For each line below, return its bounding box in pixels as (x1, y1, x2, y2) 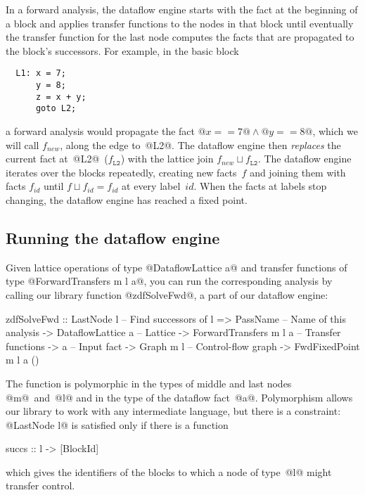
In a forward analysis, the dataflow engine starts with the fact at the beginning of (6, 2, 358, 16)
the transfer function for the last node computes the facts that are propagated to (6, 30, 354, 44)
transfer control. (6, 478, 75, 493)
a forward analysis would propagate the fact (6, 124, 196, 138)
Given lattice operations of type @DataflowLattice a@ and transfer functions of (6, 259, 347, 274)
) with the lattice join (120, 151, 214, 166)
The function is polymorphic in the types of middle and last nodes (6, 375, 292, 390)
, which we (312, 124, 358, 138)
